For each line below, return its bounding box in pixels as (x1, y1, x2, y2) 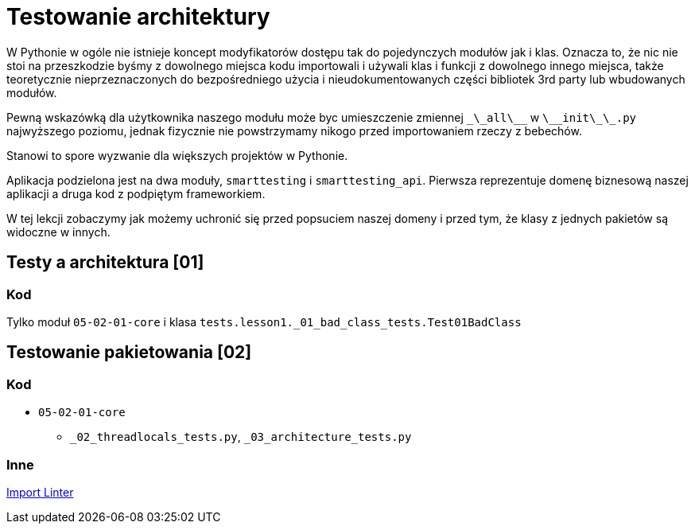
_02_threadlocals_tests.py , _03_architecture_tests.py (70, 430, 412, 444)
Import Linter (6, 485, 74, 499)
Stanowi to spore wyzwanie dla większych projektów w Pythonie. (6, 148, 348, 162)
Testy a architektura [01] (6, 252, 204, 273)
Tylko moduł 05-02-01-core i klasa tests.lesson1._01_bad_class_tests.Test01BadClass (6, 314, 522, 329)
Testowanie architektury (6, 3, 270, 30)
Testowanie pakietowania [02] (6, 342, 252, 363)
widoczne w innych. (6, 224, 111, 239)
